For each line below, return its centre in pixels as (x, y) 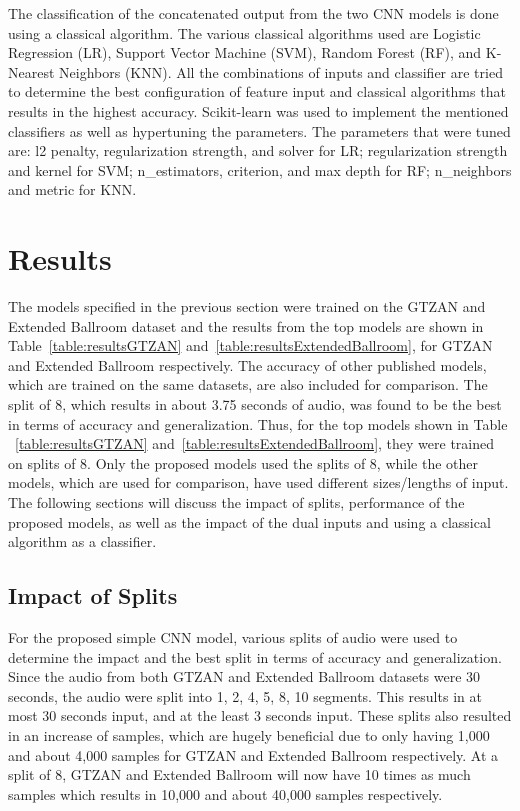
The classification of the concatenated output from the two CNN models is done (253, 13)
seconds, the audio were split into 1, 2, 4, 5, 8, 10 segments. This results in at (245, 695)
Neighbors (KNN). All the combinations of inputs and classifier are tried (281, 71)
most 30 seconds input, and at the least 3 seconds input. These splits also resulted (260, 715)
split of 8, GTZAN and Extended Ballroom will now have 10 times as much (239, 774)
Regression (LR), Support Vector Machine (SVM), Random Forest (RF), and (245, 52)
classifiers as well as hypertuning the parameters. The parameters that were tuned (259, 130)
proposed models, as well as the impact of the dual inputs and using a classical (249, 521)
